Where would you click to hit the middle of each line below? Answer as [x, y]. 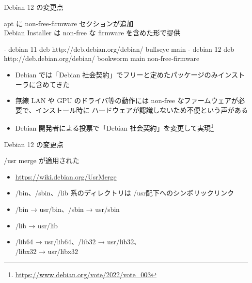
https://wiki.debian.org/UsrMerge [66, 176]
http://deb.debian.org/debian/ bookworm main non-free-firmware [102, 58]
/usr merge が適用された [42, 160]
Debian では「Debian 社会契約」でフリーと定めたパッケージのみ [117, 74]
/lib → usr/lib [37, 225]
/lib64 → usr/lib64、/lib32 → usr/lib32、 [78, 242]
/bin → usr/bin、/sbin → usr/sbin [67, 209]
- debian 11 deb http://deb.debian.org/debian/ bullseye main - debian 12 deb [119, 49]
